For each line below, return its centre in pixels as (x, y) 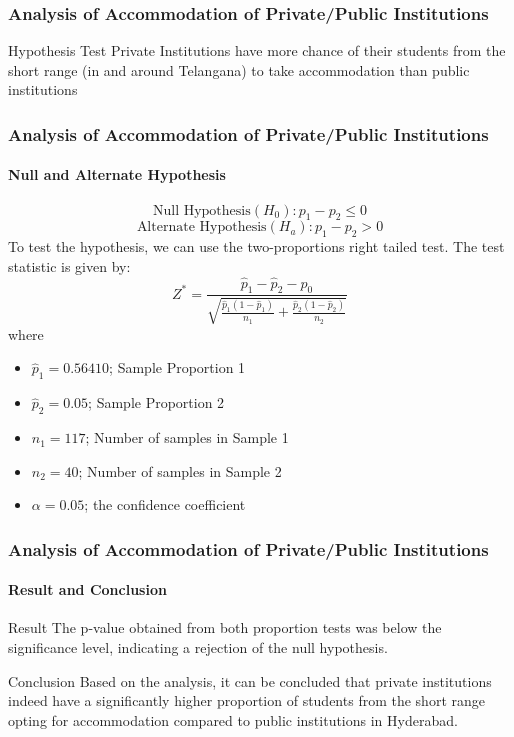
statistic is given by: (69, 265)
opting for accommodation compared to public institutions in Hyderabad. (233, 719)
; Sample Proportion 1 (177, 367)
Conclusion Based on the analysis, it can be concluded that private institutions (250, 680)
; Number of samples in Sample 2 (180, 470)
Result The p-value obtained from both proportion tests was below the (225, 627)
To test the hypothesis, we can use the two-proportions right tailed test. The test (256, 246)
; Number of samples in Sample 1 (187, 437)
